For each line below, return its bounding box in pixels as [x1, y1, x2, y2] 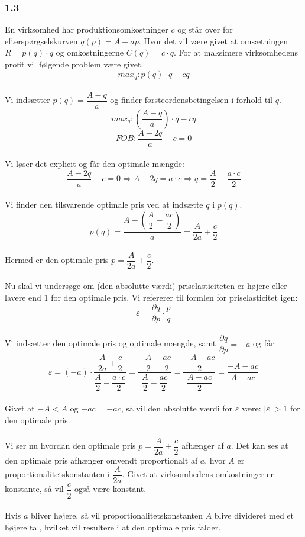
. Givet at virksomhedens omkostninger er [122, 468, 274, 480]
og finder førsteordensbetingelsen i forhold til [110, 94, 272, 106]
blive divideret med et [214, 509, 294, 522]
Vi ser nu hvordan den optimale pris [5, 439, 136, 452]
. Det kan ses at [231, 439, 288, 452]
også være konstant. [74, 483, 147, 495]
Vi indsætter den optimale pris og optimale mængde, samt [5, 337, 216, 349]
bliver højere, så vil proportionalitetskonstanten [31, 509, 203, 522]
